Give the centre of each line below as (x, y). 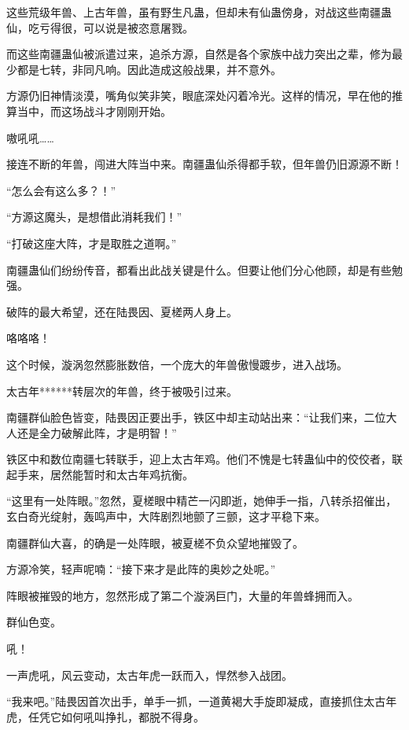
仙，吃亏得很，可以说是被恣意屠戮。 (100, 27)
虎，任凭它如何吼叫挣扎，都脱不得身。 (105, 716)
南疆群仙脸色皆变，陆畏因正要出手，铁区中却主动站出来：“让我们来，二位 (196, 417)
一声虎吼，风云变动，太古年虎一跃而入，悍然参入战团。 (149, 675)
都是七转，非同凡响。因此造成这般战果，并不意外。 (149, 69)
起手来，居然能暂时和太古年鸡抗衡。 (100, 474)
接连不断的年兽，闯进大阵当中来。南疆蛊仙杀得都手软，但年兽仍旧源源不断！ (204, 164)
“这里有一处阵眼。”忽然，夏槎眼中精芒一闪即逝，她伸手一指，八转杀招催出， (202, 501)
